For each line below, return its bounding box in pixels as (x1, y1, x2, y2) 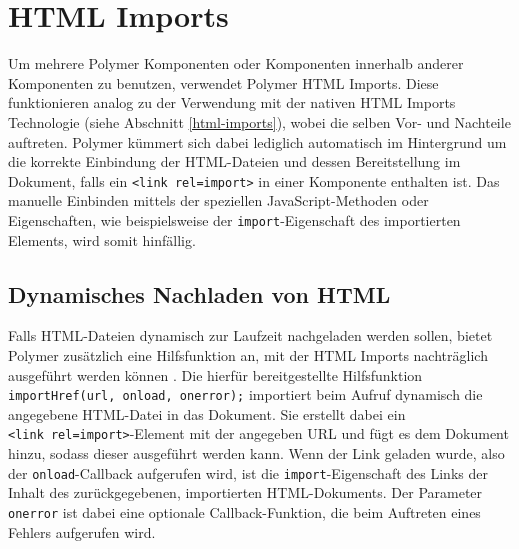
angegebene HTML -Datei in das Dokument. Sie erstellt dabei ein (8, 403, 406, 424)
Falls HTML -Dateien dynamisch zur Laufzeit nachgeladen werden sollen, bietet (8, 325, 493, 346)
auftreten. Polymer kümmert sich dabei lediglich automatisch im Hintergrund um (8, 131, 507, 152)
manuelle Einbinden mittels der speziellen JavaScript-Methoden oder (8, 190, 429, 211)
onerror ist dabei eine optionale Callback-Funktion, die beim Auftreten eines (8, 501, 481, 522)
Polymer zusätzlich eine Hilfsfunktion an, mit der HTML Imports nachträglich (8, 344, 488, 365)
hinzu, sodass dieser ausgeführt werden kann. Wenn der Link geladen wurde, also (8, 443, 505, 464)
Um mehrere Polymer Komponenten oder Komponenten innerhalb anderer (8, 53, 464, 74)
